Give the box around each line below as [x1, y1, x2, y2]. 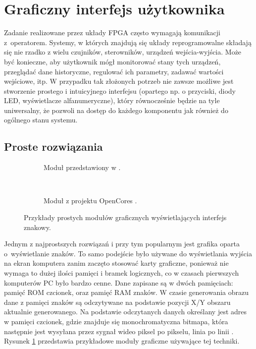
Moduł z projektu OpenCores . [44, 195, 137, 206]
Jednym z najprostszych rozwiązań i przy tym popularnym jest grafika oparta [4, 238, 240, 249]
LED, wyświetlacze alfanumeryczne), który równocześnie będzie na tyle [4, 95, 220, 106]
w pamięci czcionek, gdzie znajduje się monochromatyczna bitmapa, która [4, 316, 228, 326]
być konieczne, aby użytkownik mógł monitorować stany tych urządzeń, [4, 56, 221, 66]
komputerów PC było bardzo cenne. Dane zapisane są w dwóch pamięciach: [4, 277, 233, 288]
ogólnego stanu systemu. [4, 115, 78, 125]
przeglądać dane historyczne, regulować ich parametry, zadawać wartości [4, 66, 224, 76]
